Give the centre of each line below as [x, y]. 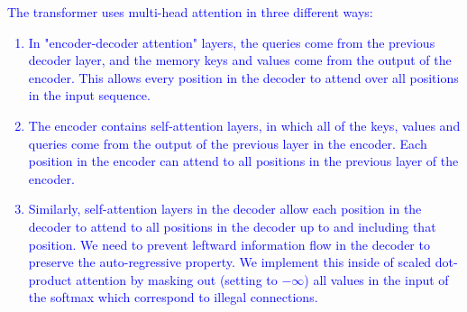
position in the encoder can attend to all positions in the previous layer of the [243, 161]
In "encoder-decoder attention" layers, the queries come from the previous [232, 42]
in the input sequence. [89, 95]
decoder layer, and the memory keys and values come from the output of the [240, 60]
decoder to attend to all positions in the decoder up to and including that [232, 226]
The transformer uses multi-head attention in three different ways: [190, 12]
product [50, 279]
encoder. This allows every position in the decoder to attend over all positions [243, 77]
